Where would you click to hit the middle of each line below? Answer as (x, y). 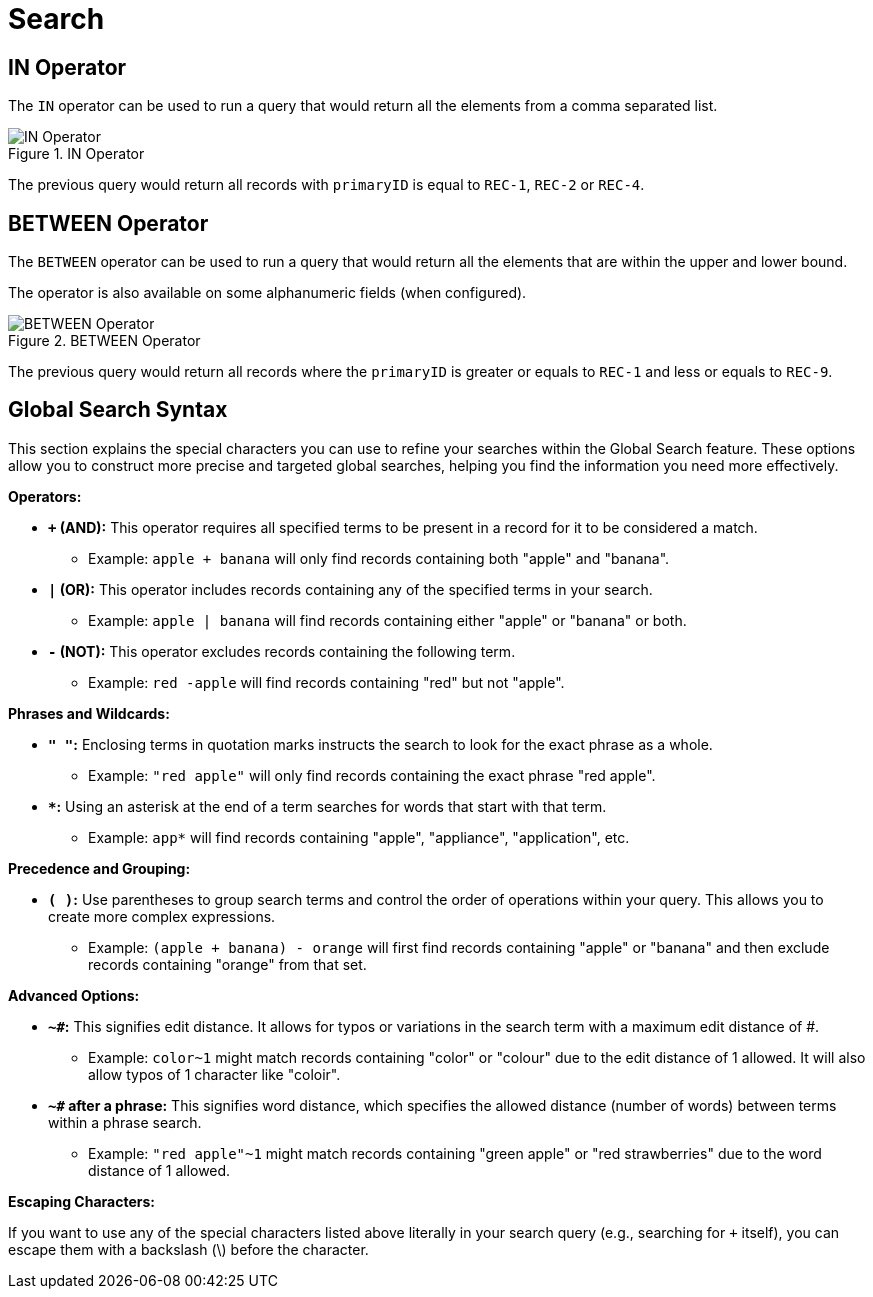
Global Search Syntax (118, 410)
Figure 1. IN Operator (76, 154)
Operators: (45, 496)
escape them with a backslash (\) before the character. (188, 1249)
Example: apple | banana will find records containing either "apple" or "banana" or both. (387, 620)
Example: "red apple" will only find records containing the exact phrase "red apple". (372, 775)
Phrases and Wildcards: (89, 713)
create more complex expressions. (162, 916)
